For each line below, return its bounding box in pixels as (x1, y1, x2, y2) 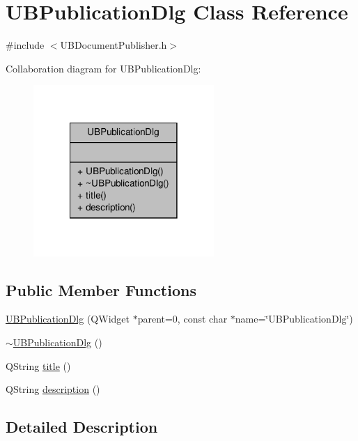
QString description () (6, 382, 100, 396)
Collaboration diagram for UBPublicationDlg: (6, 61, 201, 75)
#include (6, 38, 45, 52)
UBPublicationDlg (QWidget (6, 311, 130, 326)
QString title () (6, 358, 71, 373)
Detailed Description (6, 416, 158, 438)
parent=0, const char (137, 311, 228, 326)
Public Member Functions (6, 279, 196, 300)
